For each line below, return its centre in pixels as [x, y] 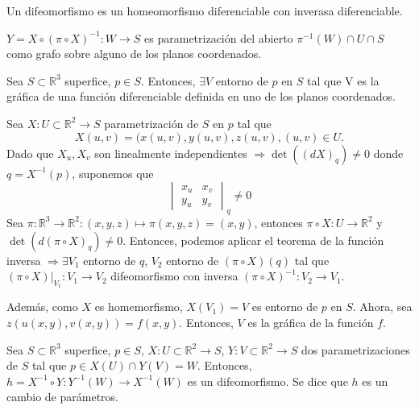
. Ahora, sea [382, 306]
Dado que [30, 153]
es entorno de [285, 306]
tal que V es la [343, 80]
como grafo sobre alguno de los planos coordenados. [134, 54]
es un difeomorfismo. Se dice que [268, 381]
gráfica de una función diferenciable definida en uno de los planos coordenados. [201, 96]
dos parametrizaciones [355, 349]
